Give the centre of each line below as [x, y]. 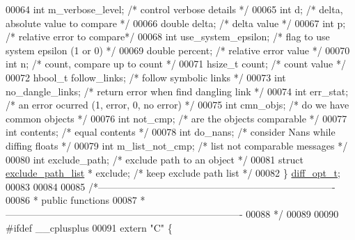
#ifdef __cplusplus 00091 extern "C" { [89, 227]
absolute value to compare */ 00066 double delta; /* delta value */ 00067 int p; [176, 23]
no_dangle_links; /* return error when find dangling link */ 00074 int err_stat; [177, 91]
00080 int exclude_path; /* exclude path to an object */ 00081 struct [155, 159]
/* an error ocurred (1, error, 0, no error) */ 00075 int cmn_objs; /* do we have [177, 105]
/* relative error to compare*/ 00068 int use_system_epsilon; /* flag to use [168, 37]
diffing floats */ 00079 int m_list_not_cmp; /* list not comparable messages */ [177, 145]
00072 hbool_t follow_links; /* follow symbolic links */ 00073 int [146, 77]
